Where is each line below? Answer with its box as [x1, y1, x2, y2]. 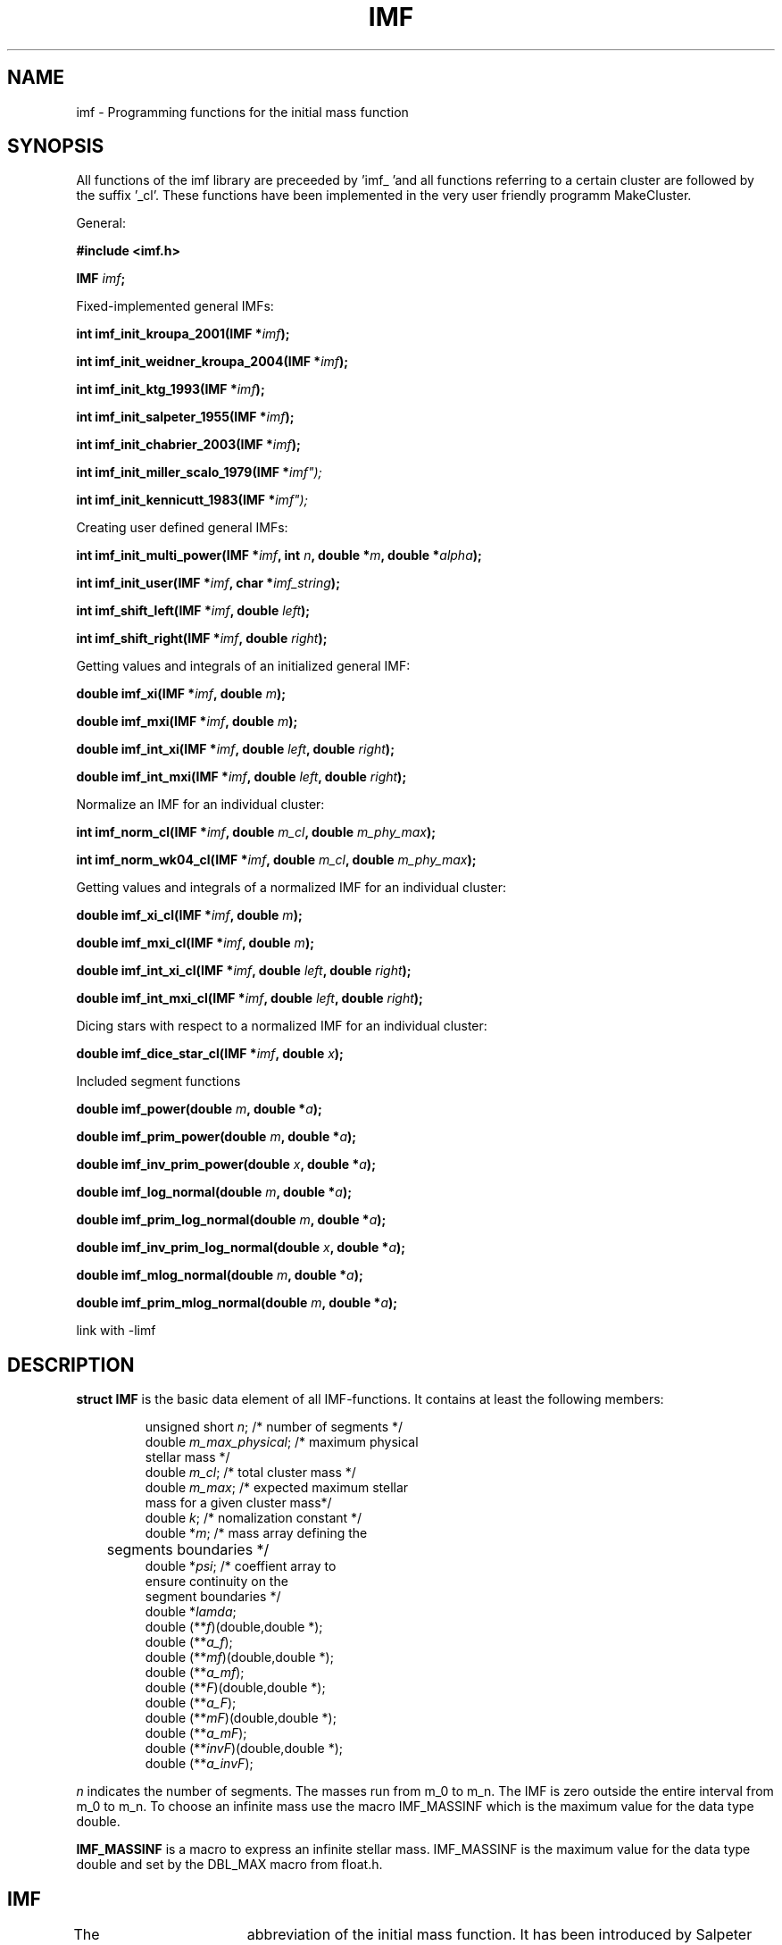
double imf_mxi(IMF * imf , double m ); [76, 714, 298, 730]
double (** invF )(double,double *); [145, 1740, 344, 1757]
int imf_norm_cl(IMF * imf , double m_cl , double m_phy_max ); [76, 824, 436, 840]
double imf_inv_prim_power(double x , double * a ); [76, 1156, 376, 1173]
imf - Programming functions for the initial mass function [76, 104, 409, 120]
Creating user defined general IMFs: [76, 520, 288, 536]
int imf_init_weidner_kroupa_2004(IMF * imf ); [76, 354, 349, 370]
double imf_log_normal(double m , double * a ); [76, 1184, 352, 1200]
